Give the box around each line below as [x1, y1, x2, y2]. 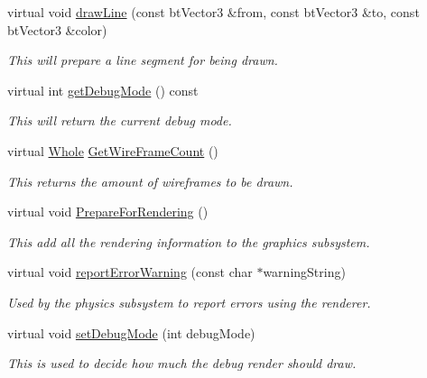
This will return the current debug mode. [7, 111, 232, 130]
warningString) [263, 263, 346, 281]
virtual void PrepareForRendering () [7, 202, 209, 221]
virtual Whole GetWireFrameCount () [7, 141, 218, 160]
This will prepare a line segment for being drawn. [7, 51, 278, 69]
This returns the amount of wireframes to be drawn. [7, 171, 293, 190]
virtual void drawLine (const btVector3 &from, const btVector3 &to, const [7, 3, 420, 21]
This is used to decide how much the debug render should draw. [7, 354, 357, 373]
